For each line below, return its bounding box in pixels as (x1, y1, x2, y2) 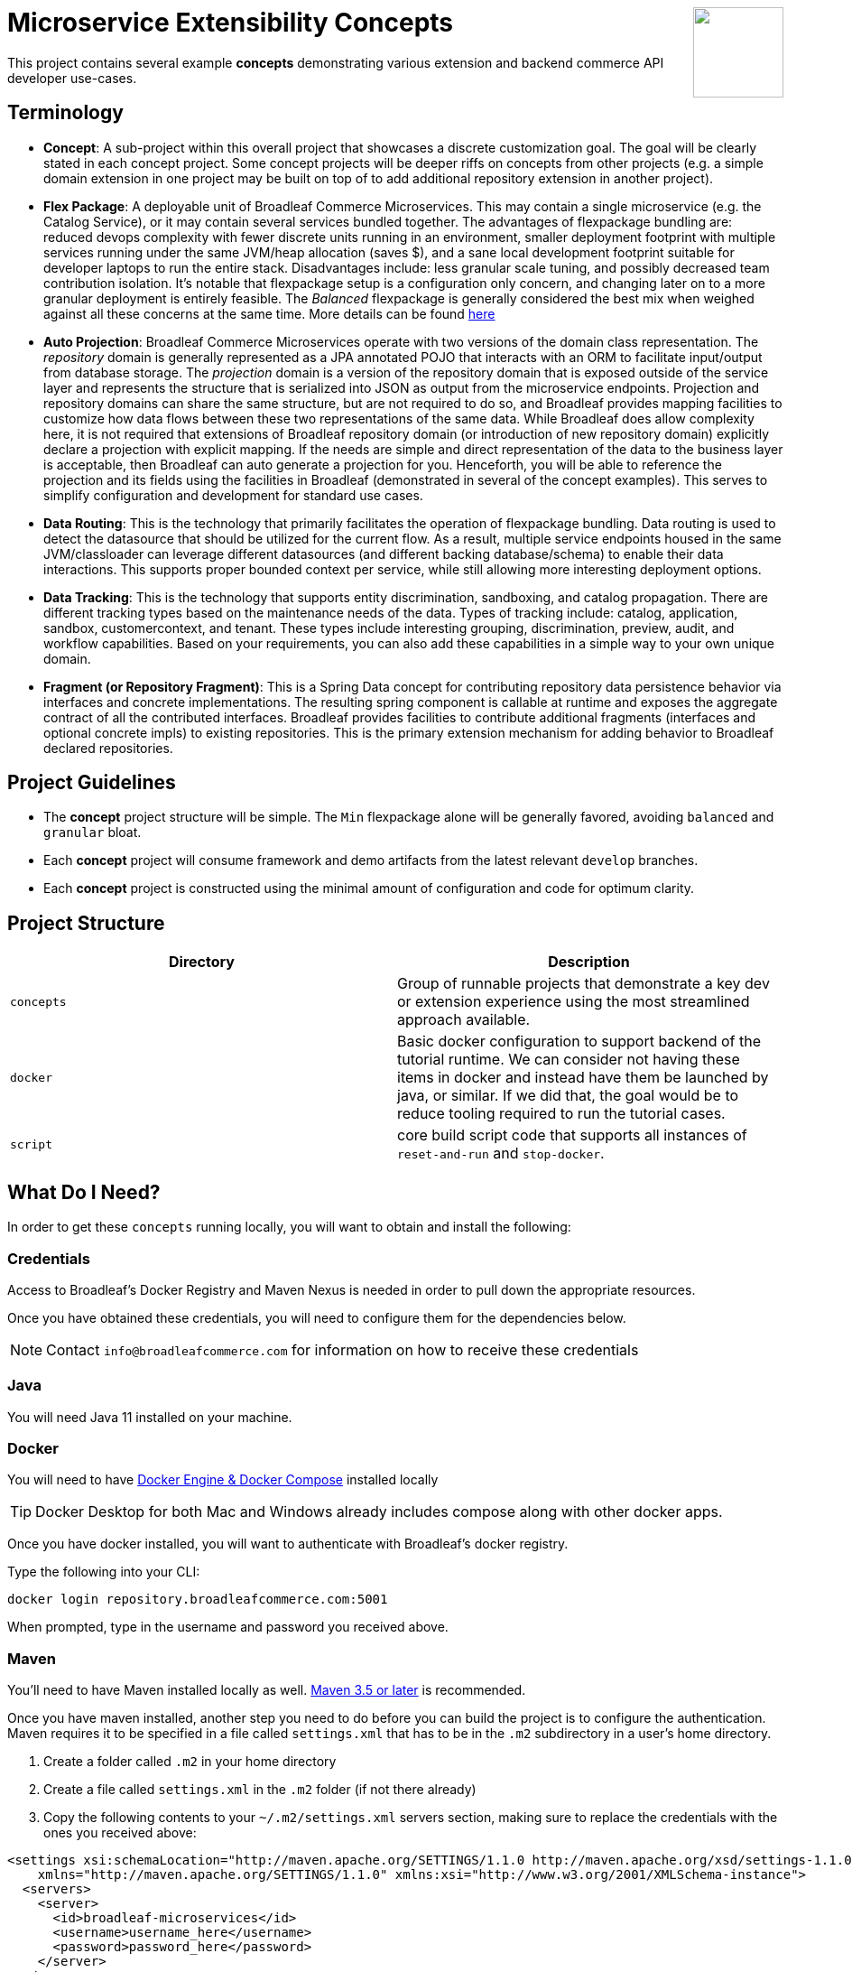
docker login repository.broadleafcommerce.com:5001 (7, 1592, 388, 1607)
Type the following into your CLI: (7, 1564, 200, 1580)
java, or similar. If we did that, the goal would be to (397, 1086, 739, 1105)
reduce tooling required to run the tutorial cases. (397, 1104, 726, 1123)
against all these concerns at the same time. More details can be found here (43, 305, 495, 321)
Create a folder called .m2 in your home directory (43, 1753, 337, 1770)
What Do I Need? (7, 1180, 161, 1204)
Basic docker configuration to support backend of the (397, 1032, 762, 1051)
